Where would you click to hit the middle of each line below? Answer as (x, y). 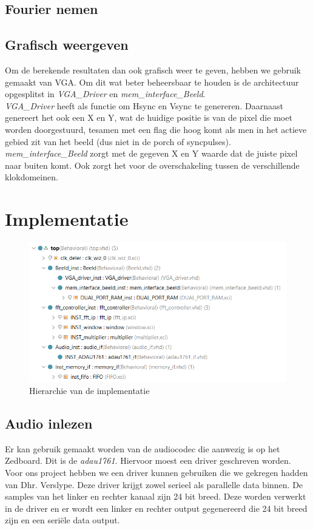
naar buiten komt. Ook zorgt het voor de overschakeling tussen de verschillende (152, 165)
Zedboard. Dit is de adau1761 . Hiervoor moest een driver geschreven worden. (148, 460)
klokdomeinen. (32, 177)
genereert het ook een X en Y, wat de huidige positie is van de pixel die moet (149, 117)
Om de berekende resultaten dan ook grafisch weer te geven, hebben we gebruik (153, 70)
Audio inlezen (49, 423)
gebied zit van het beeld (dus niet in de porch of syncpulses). (118, 141)
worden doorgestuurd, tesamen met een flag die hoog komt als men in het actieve (156, 129)
